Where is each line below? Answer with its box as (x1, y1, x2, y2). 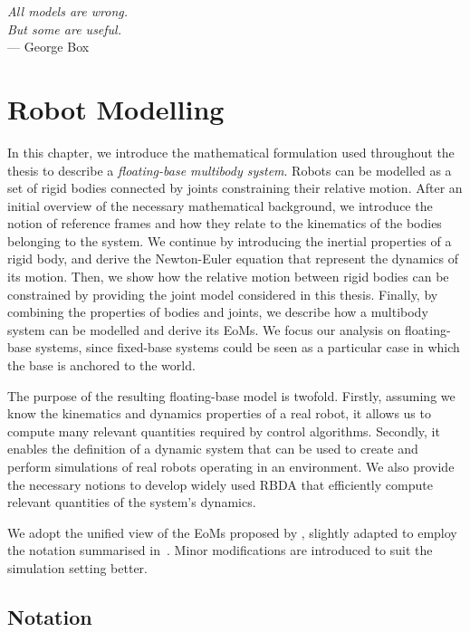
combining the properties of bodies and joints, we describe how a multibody (7, 302, 428, 321)
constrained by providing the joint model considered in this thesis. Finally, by (7, 284, 438, 303)
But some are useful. (7, 19, 121, 38)
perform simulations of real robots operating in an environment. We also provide (7, 457, 455, 475)
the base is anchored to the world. (7, 356, 196, 375)
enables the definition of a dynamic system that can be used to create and (7, 439, 418, 458)
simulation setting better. (7, 558, 148, 577)
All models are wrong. (7, 2, 128, 20)
